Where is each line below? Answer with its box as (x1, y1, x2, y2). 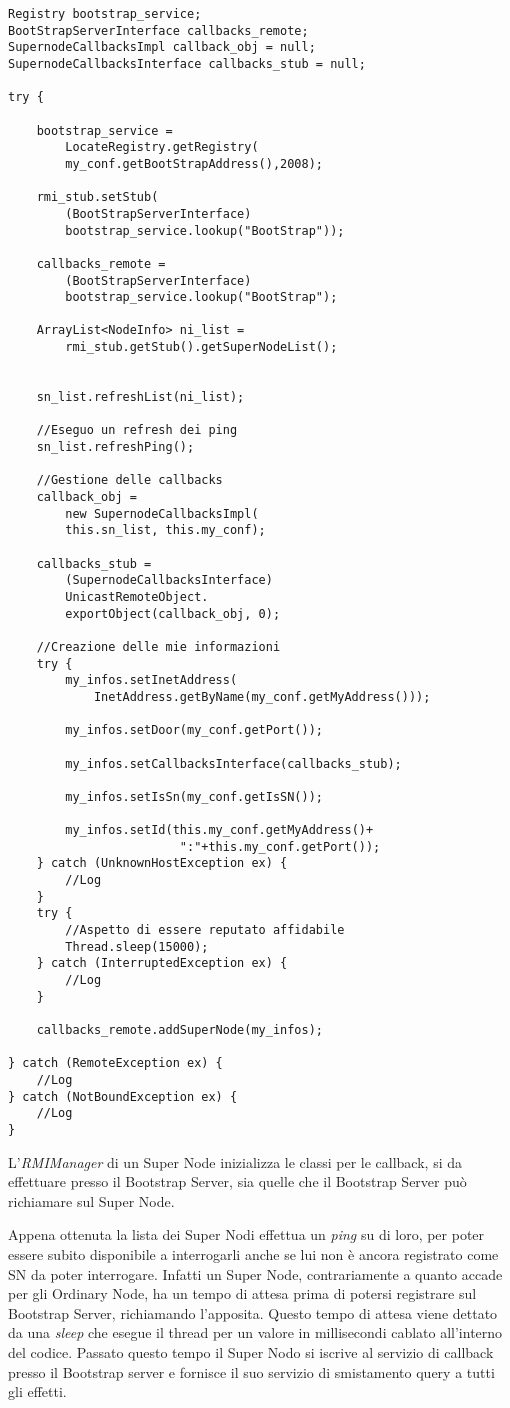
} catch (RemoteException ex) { (8, 1056, 223, 1071)
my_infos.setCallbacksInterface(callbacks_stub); (65, 756, 402, 771)
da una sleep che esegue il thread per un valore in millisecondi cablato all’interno (8, 1322, 503, 1343)
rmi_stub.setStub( (36, 190, 159, 205)
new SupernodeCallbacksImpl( (65, 506, 259, 521)
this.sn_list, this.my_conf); (65, 523, 266, 538)
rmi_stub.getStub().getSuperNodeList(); (65, 340, 338, 355)
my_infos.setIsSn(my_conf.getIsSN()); (65, 789, 323, 804)
